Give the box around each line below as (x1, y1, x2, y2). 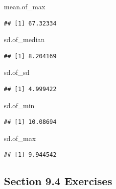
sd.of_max (4, 133, 36, 143)
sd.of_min (4, 100, 35, 110)
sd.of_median (4, 34, 45, 45)
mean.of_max (4, 1, 46, 11)
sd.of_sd (4, 67, 30, 77)
